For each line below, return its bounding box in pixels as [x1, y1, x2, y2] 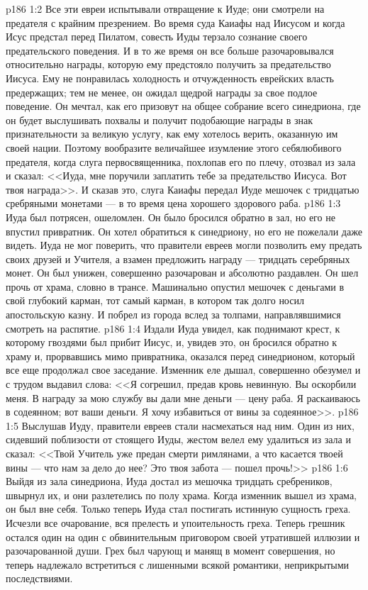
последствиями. [6, 571, 73, 586]
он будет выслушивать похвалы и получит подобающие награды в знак [6, 112, 313, 127]
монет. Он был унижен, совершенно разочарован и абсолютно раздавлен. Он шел [6, 265, 359, 280]
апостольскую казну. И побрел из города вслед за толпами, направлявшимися [6, 307, 341, 322]
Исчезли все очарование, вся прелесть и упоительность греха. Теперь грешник [6, 515, 345, 530]
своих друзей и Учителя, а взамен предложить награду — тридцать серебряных [6, 251, 350, 266]
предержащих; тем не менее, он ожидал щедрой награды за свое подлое [6, 84, 318, 99]
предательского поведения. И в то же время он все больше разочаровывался [6, 43, 334, 57]
